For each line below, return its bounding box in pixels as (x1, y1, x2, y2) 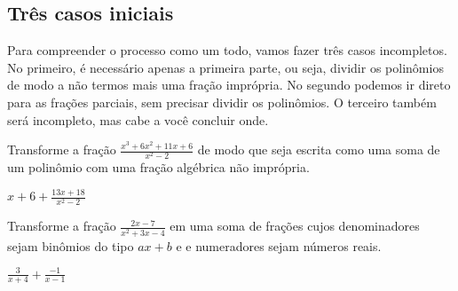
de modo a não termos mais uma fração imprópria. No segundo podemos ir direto (7, 75, 451, 94)
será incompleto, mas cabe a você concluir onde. (7, 110, 269, 129)
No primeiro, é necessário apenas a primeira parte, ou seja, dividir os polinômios (7, 58, 444, 76)
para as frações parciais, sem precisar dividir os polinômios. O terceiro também (7, 92, 437, 111)
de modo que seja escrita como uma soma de (197, 140, 440, 159)
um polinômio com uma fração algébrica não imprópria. (7, 158, 310, 177)
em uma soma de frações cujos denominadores (170, 216, 420, 235)
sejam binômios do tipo (7, 236, 134, 255)
